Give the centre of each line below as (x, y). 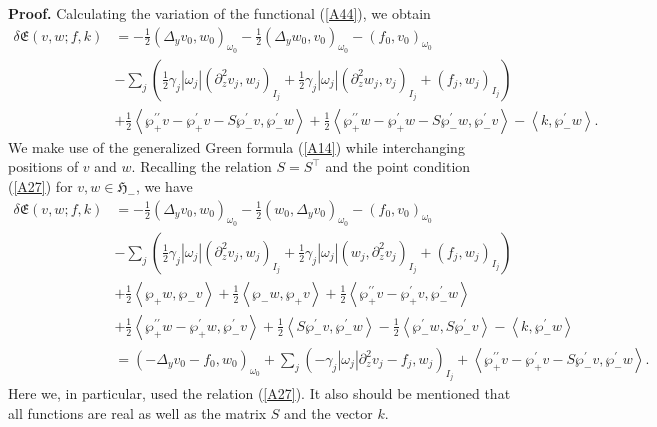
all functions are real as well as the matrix (137, 413)
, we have (164, 186)
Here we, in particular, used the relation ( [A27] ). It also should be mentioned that (259, 393)
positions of (43, 166)
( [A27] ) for (40, 186)
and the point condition (398, 166)
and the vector (328, 413)
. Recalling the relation (201, 166)
